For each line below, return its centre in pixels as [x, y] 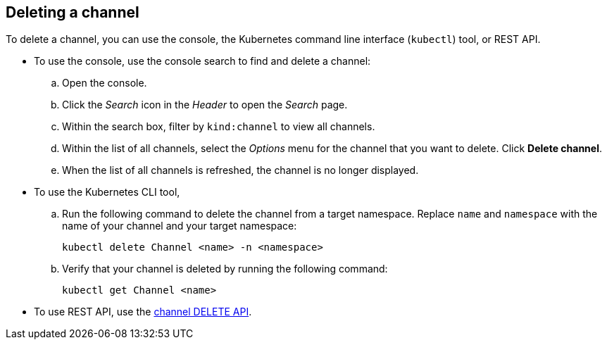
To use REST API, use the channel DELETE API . [143, 312]
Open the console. [105, 83]
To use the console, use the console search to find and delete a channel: [202, 61]
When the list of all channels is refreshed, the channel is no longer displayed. [240, 170]
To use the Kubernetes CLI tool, [107, 192]
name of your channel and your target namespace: [180, 226]
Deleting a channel [73, 12]
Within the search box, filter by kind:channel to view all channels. [219, 127]
